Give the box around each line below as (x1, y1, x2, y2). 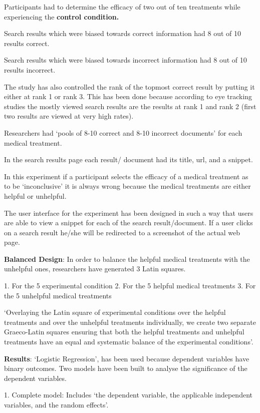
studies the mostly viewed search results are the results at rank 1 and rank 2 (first (4, 101, 256, 111)
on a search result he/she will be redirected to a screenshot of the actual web (4, 227, 240, 237)
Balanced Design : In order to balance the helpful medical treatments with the (4, 253, 250, 264)
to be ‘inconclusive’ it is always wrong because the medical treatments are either (4, 181, 251, 191)
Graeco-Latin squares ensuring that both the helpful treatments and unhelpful (4, 326, 244, 337)
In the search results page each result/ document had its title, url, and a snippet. (4, 154, 253, 165)
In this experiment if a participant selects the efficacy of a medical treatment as (4, 171, 248, 181)
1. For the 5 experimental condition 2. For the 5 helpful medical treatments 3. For (4, 280, 256, 291)
